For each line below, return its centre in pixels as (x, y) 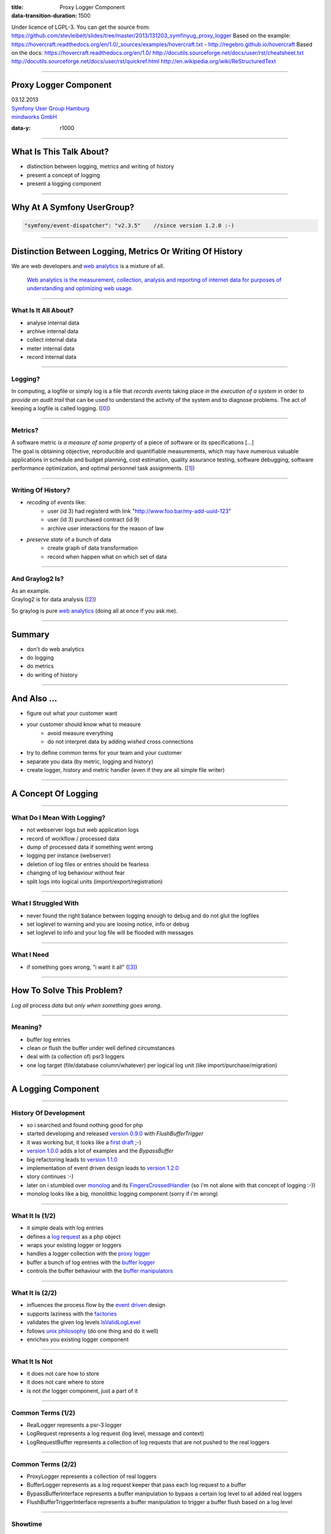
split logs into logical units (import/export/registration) (95, 881)
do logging (40, 658)
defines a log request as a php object (74, 1236)
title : (17, 7)
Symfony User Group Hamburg (50, 108)
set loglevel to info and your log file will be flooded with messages (110, 933)
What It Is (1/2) (33, 1216)
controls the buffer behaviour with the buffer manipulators (100, 1271)
